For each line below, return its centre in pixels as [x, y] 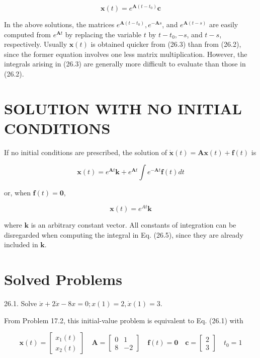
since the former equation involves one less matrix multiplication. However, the [126, 54]
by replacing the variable [103, 34]
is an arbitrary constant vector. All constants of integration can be [134, 225]
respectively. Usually [36, 44]
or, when [17, 193]
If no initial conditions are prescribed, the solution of [85, 152]
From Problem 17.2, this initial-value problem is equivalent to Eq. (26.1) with [124, 320]
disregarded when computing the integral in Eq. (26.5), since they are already [124, 234]
